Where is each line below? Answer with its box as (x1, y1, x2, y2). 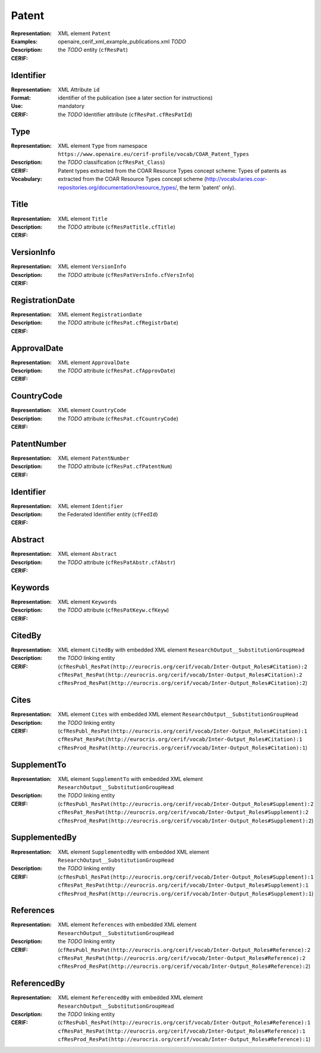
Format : (11, 94, 31, 101)
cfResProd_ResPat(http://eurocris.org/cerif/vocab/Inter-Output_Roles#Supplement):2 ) (58, 817, 314, 824)
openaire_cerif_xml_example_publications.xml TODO (58, 38, 187, 45)
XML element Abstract (58, 550, 117, 557)
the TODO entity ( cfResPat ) (58, 46, 128, 54)
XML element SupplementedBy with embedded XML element (58, 848, 209, 855)
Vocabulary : (11, 176, 43, 183)
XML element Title (58, 215, 108, 222)
